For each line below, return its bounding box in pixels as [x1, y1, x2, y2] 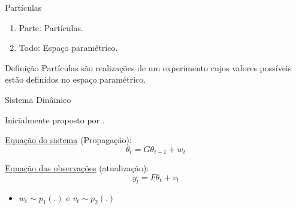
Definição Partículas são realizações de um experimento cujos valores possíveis [5, 61, 292, 74]
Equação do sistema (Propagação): [5, 134, 132, 146]
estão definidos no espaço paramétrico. [5, 73, 146, 86]
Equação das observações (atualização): [5, 162, 149, 174]
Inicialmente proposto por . [5, 113, 105, 126]
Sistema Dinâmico [5, 93, 71, 105]
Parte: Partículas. [19, 21, 83, 34]
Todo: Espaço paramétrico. [19, 41, 118, 54]
